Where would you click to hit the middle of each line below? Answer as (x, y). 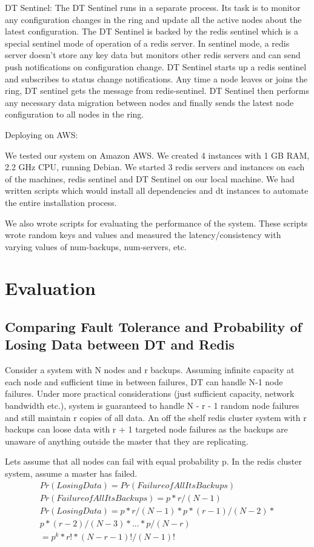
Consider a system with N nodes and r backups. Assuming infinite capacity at (150, 370)
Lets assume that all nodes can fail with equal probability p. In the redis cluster (153, 461)
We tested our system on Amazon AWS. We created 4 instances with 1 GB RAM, (157, 155)
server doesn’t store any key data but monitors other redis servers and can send (153, 55)
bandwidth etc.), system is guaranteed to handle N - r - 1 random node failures (152, 406)
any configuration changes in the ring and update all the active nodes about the (153, 19)
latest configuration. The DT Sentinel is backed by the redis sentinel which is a (152, 31)
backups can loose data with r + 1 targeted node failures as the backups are (146, 429)
